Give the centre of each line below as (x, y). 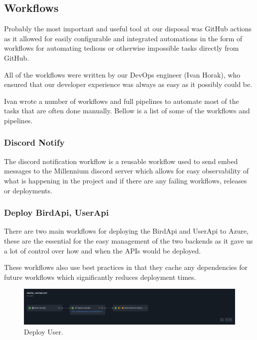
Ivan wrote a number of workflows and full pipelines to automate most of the (122, 101)
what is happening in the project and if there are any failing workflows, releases (126, 180)
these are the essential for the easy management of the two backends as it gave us (128, 240)
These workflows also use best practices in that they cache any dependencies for (126, 267)
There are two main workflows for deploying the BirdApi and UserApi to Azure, (127, 231)
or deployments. (28, 190)
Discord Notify (34, 142)
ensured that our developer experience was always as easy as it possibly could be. (128, 84)
